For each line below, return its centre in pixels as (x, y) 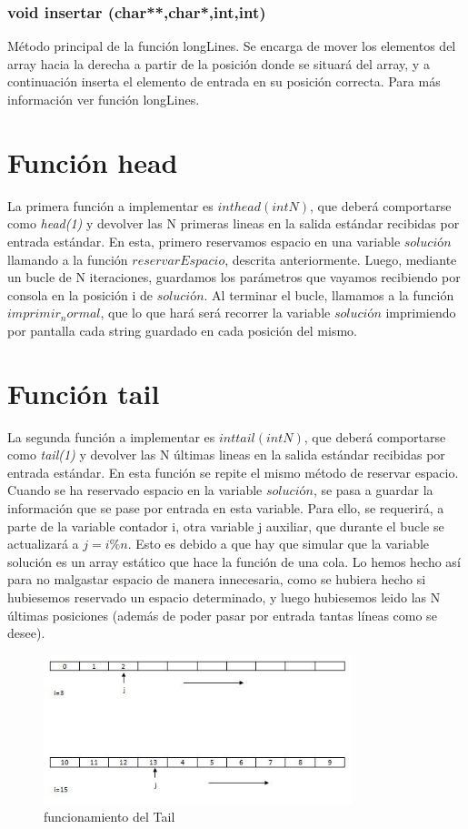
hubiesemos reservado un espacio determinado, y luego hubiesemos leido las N (224, 596)
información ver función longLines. (104, 99)
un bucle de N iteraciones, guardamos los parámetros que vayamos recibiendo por (234, 277)
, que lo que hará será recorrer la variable (215, 313)
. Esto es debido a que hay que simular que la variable (279, 544)
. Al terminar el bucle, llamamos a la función (329, 294)
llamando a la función (68, 259)
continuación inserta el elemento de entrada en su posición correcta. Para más (224, 81)
